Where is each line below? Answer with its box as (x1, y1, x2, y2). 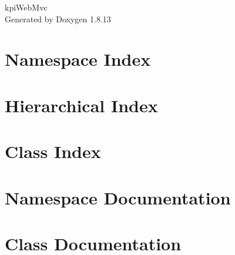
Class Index (5, 139, 101, 163)
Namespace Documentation (5, 185, 231, 209)
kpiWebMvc (5, 1, 48, 13)
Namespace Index (5, 47, 151, 71)
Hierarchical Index (5, 93, 158, 117)
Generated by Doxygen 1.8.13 (5, 12, 111, 25)
